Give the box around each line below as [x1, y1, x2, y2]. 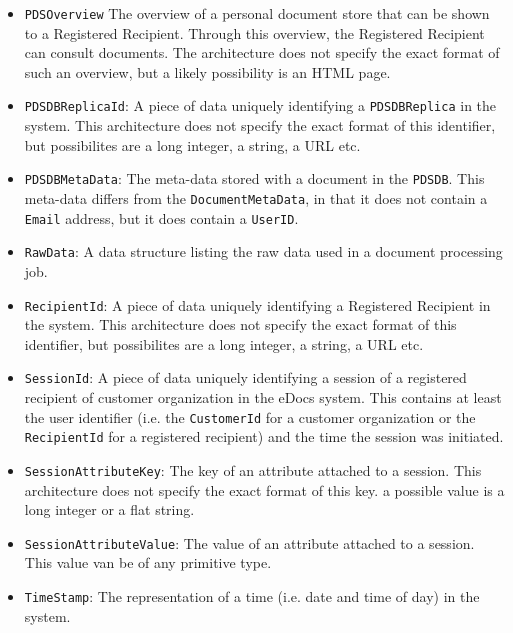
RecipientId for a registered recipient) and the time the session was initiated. [24, 426, 504, 447]
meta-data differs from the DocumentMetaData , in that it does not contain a [24, 187, 488, 208]
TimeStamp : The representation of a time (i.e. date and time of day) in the [24, 586, 480, 606]
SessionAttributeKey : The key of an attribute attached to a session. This [24, 459, 482, 480]
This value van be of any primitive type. [24, 552, 272, 573]
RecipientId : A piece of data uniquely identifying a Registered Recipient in [24, 294, 491, 315]
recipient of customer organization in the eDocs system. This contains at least [24, 387, 502, 407]
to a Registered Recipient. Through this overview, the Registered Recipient [24, 22, 485, 43]
